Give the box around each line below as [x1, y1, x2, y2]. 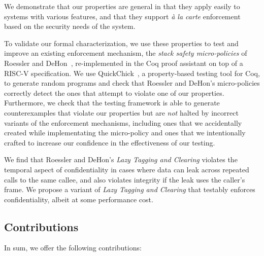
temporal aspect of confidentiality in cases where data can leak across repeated [4, 164, 249, 174]
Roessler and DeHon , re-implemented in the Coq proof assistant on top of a [4, 57, 243, 68]
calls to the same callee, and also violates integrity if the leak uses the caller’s [4, 174, 245, 185]
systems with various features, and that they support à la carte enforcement [4, 11, 241, 21]
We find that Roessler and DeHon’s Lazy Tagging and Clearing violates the [4, 154, 238, 165]
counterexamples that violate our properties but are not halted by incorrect [4, 107, 239, 118]
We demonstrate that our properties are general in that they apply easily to [4, 1, 240, 11]
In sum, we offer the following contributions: [4, 242, 142, 253]
